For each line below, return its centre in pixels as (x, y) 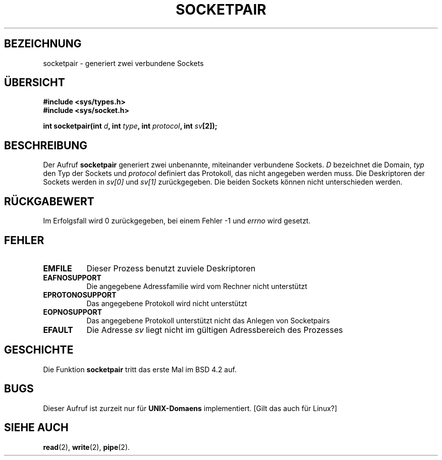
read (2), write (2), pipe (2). (87, 447)
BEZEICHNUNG (43, 44)
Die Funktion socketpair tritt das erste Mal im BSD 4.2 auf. (140, 369)
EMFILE (58, 268)
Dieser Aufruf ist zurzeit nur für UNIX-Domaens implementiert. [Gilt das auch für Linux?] (190, 408)
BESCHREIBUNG (46, 145)
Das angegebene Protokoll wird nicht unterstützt (167, 303)
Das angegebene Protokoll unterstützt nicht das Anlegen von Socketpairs (208, 320)
